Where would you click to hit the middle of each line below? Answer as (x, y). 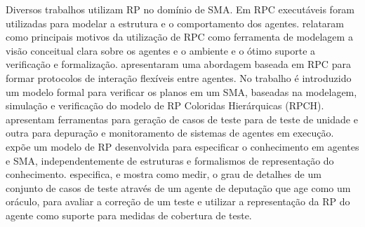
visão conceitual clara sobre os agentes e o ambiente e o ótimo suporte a (161, 50)
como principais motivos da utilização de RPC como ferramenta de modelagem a (179, 37)
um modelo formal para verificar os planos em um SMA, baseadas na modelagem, (181, 91)
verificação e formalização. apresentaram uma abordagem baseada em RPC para (178, 64)
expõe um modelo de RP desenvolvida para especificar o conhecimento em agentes (182, 146)
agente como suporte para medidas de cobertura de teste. (129, 215)
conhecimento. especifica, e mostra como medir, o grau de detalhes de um (164, 174)
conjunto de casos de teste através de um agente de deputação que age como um (178, 187)
